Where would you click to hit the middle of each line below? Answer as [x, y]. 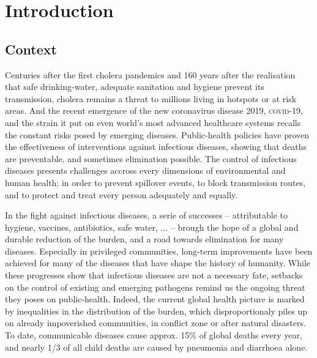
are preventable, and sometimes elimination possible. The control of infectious [151, 158]
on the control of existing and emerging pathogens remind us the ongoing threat [155, 287]
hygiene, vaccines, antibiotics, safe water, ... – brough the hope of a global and [152, 227]
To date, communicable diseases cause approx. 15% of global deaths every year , [154, 335]
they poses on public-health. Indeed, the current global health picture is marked [155, 299]
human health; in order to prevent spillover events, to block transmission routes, [155, 182]
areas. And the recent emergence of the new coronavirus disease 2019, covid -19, [154, 110]
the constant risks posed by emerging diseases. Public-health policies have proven [157, 134]
